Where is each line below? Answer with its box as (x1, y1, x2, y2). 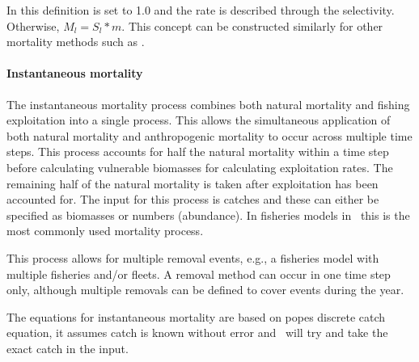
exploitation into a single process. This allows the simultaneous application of (6, 112, 391, 128)
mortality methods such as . (6, 33, 145, 50)
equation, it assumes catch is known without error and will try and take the (6, 324, 388, 341)
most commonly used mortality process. (6, 222, 204, 239)
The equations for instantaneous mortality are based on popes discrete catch (6, 308, 386, 325)
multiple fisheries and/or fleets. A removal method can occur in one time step (6, 265, 391, 282)
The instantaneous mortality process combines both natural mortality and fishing (6, 95, 410, 112)
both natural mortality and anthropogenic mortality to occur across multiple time (6, 127, 413, 144)
